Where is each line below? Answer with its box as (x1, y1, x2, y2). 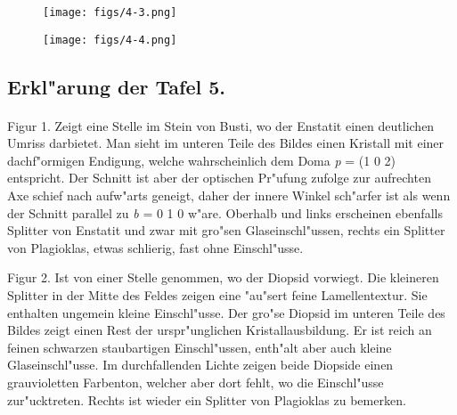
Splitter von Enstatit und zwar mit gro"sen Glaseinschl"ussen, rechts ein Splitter (7, 221, 445, 240)
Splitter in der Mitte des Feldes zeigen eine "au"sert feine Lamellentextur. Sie (7, 286, 428, 305)
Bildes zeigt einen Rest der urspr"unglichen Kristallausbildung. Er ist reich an (7, 321, 432, 339)
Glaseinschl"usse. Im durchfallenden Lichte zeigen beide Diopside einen (7, 355, 394, 374)
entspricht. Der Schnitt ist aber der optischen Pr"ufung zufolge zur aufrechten (7, 168, 431, 187)
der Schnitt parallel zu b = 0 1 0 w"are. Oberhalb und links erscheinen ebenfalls (7, 203, 443, 222)
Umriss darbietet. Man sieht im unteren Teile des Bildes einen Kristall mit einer (7, 134, 445, 152)
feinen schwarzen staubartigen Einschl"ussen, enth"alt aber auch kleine (7, 338, 392, 356)
